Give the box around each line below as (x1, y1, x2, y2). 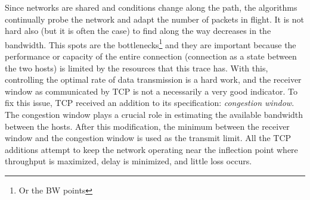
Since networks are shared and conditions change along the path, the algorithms (5, 1, 297, 13)
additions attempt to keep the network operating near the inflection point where (5, 143, 298, 155)
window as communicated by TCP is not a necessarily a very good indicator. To (5, 85, 297, 97)
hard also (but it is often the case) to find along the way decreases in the (5, 24, 271, 37)
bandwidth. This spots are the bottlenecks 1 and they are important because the (5, 36, 296, 51)
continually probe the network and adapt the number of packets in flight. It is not (5, 12, 304, 25)
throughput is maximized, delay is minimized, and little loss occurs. (5, 155, 252, 167)
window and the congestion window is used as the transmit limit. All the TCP (5, 132, 292, 144)
